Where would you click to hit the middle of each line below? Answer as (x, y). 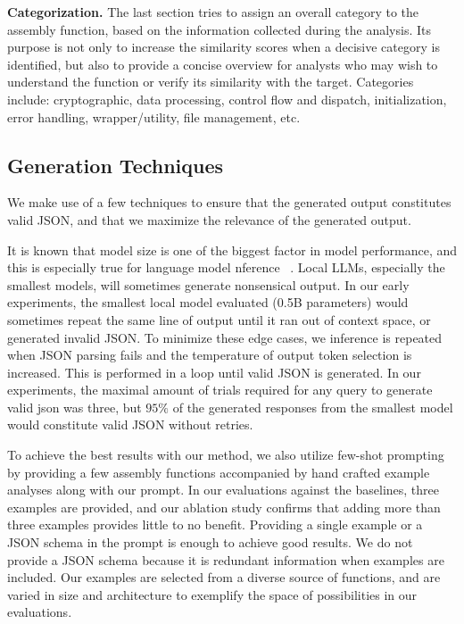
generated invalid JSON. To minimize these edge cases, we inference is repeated (225, 337)
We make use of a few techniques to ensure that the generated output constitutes (229, 202)
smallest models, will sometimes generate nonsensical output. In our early (208, 284)
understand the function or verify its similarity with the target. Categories (211, 82)
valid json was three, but (75, 407)
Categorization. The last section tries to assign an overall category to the (213, 12)
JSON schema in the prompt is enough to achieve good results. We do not (210, 542)
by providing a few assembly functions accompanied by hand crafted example (219, 472)
